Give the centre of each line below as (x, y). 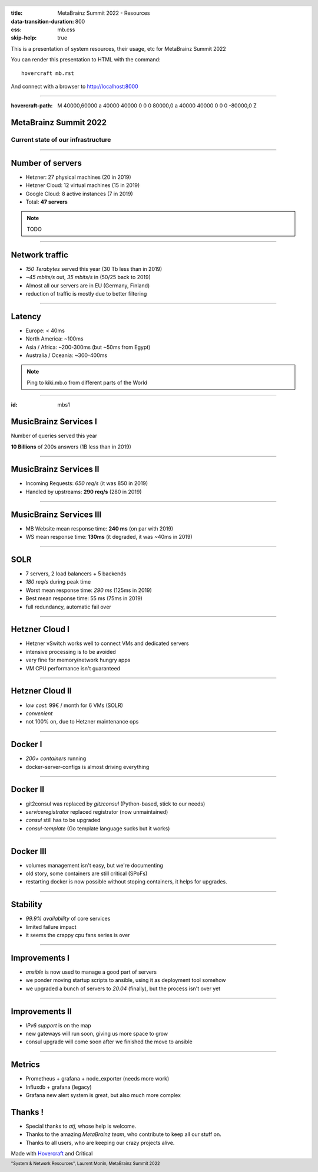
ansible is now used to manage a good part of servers (91, 972)
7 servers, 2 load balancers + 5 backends (76, 574)
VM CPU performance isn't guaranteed (73, 668)
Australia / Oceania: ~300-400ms (67, 355)
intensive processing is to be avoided (71, 652)
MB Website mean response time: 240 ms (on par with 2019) (100, 528)
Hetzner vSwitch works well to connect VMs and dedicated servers (107, 643)
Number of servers (46, 163)
